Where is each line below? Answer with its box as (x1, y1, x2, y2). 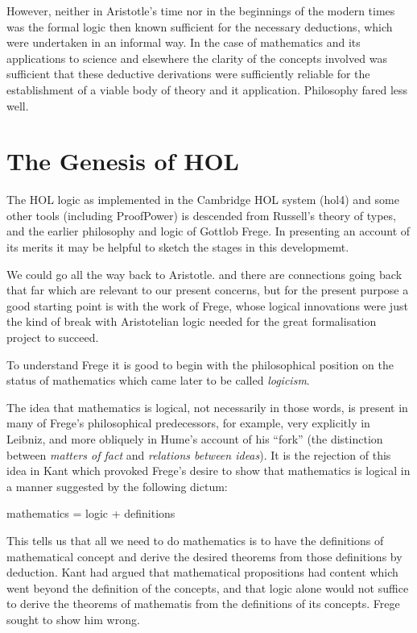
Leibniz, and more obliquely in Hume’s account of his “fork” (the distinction (6, 431, 383, 447)
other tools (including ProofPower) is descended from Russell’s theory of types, (6, 206, 396, 223)
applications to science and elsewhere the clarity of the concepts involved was (6, 49, 387, 66)
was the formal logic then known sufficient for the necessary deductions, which (6, 18, 393, 35)
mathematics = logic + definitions (6, 505, 175, 522)
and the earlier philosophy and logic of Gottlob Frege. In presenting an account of (6, 223, 411, 239)
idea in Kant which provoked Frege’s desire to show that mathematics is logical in (6, 462, 411, 479)
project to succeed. (6, 329, 99, 346)
